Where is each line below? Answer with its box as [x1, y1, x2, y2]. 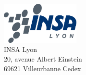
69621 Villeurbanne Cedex [4, 63, 81, 73]
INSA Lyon [4, 44, 37, 54]
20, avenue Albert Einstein [4, 53, 82, 63]
